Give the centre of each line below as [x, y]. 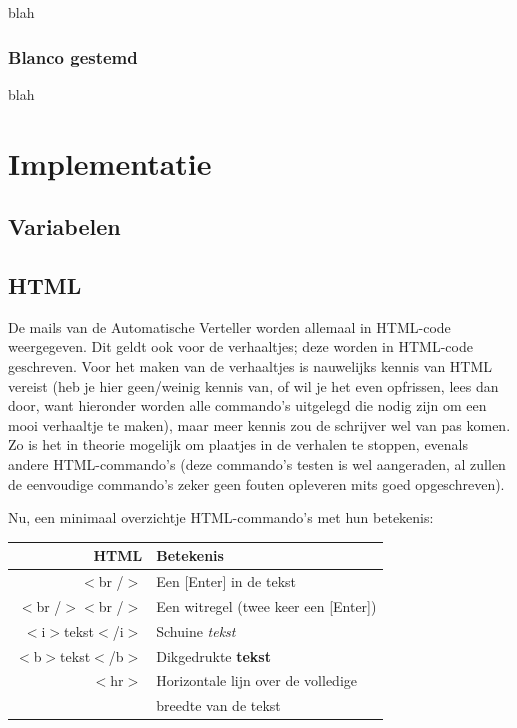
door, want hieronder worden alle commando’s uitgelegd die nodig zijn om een [247, 405]
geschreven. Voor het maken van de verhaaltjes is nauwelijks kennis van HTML [250, 365]
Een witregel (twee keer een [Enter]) [266, 605]
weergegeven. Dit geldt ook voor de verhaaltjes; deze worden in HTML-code [240, 346]
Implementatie [110, 162]
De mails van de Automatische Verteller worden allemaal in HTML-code [229, 326]
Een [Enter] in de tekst [226, 581]
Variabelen [64, 226]
